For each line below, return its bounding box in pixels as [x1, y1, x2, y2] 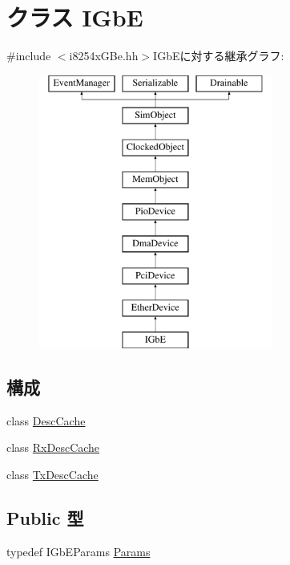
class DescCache [6, 412, 86, 429]
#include [6, 47, 51, 64]
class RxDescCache [6, 439, 100, 456]
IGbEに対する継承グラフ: [153, 47, 284, 64]
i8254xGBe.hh [69, 47, 139, 64]
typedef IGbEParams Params [6, 543, 151, 559]
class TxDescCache [6, 465, 99, 482]
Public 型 [6, 505, 84, 530]
